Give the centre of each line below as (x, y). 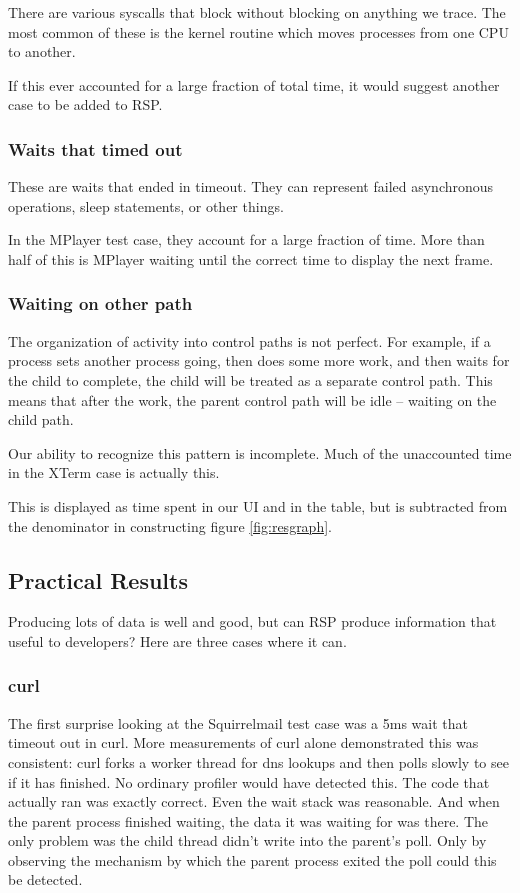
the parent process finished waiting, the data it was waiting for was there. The (248, 820)
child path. (41, 419)
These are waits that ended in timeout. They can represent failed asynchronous (251, 186)
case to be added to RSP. (85, 104)
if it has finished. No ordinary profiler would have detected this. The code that (249, 781)
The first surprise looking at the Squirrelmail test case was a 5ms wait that (238, 722)
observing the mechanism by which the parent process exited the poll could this (252, 859)
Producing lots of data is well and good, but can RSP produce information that (252, 621)
